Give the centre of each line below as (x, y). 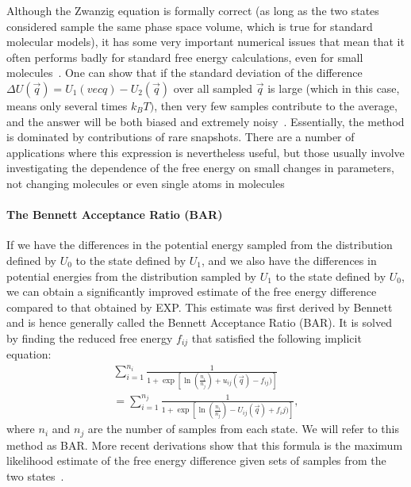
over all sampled (213, 88)
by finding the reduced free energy (90, 337)
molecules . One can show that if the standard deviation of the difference (184, 73)
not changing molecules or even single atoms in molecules (146, 183)
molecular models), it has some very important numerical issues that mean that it (205, 42)
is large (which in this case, (334, 88)
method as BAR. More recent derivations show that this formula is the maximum (205, 445)
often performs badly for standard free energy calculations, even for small (185, 57)
